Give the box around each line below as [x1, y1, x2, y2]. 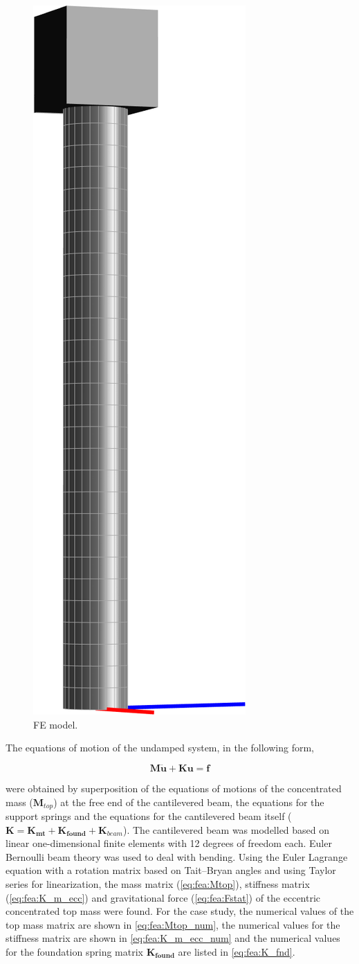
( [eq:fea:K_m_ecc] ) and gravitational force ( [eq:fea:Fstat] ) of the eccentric [6, 890, 321, 904]
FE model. [33, 717, 78, 731]
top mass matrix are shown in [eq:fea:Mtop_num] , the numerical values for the [6, 917, 340, 931]
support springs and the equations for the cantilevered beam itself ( [6, 809, 292, 823]
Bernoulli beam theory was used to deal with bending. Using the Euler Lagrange [6, 849, 348, 864]
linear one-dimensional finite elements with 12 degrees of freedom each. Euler [6, 836, 332, 850]
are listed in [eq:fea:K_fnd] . [178, 944, 295, 958]
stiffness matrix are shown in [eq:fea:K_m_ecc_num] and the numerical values [6, 931, 340, 945]
